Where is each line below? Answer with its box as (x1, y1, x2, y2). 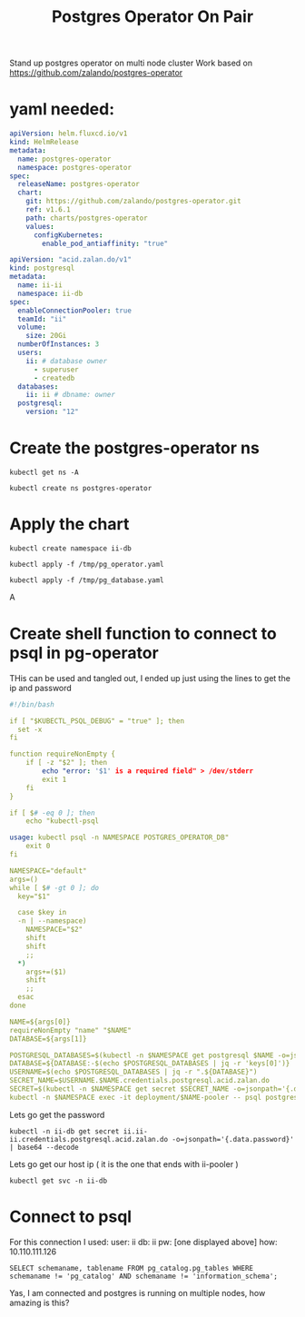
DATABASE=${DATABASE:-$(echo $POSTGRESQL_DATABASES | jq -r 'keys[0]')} (9, 1059, 290, 1068)
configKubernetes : (33, 230, 103, 240)
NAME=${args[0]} (9, 1017, 71, 1026)
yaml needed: (9, 99, 115, 120)
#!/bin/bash (9, 699, 54, 709)
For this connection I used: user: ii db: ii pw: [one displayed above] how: (9, 1236, 279, 1247)
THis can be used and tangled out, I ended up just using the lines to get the (9, 672, 290, 683)
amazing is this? (9, 1297, 70, 1308)
